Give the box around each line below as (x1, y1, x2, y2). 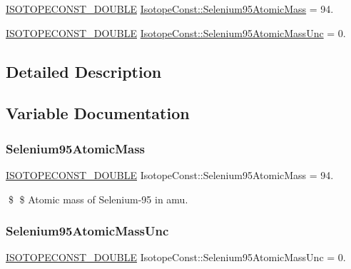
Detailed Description (6, 60, 162, 82)
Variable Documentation (6, 102, 190, 124)
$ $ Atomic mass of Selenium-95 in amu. (8, 191, 188, 206)
